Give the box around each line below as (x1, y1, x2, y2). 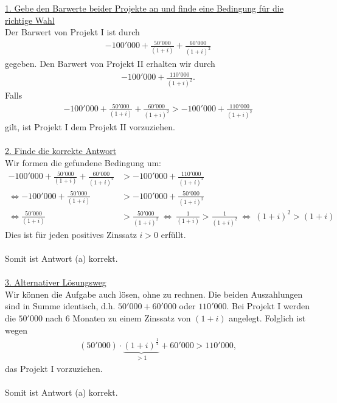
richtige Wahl (5, 13, 55, 26)
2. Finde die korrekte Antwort (5, 144, 117, 157)
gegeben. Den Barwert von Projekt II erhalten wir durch (5, 57, 215, 70)
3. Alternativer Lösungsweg (5, 276, 106, 289)
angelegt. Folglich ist (229, 312, 306, 324)
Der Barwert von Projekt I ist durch (5, 26, 140, 38)
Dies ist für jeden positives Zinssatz (5, 228, 137, 240)
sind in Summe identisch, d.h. (5, 300, 116, 312)
